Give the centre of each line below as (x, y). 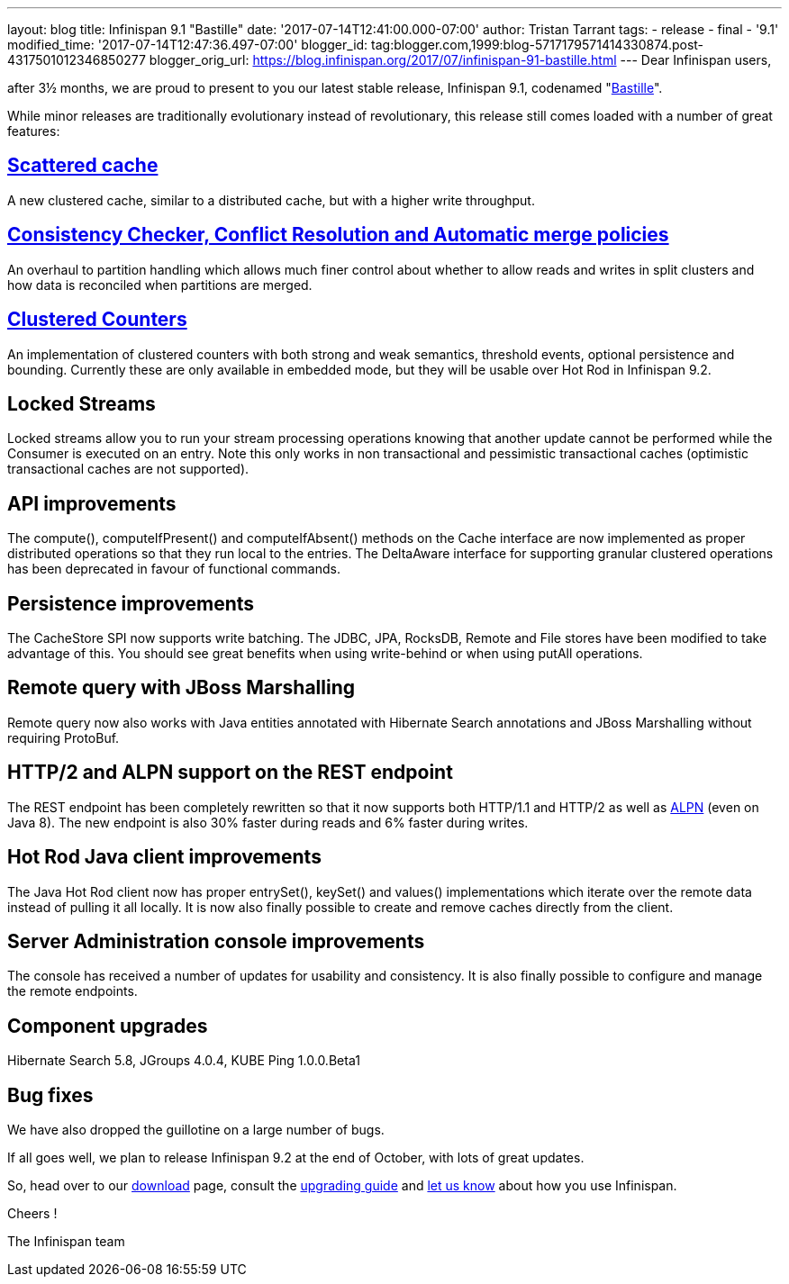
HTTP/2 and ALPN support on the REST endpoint (230, 773)
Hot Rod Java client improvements (164, 857)
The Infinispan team (66, 1242)
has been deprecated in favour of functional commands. (174, 569)
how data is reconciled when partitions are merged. (160, 285)
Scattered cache (83, 166)
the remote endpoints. (73, 991)
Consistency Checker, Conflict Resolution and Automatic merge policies (338, 235)
